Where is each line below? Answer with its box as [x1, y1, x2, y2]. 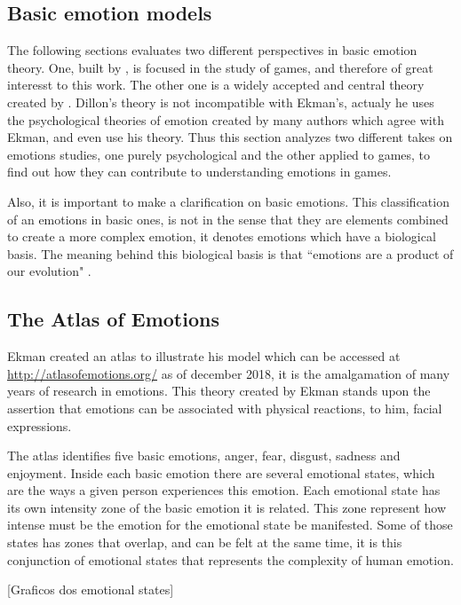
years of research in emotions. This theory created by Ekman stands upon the [7, 381, 431, 400]
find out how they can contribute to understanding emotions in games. [7, 162, 392, 181]
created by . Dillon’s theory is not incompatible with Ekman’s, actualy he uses [7, 92, 434, 111]
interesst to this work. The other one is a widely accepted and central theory [7, 75, 425, 94]
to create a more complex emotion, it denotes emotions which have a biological [7, 227, 436, 246]
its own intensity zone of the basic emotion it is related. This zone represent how [7, 498, 447, 516]
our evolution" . [7, 262, 91, 280]
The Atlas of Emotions [7, 305, 219, 333]
